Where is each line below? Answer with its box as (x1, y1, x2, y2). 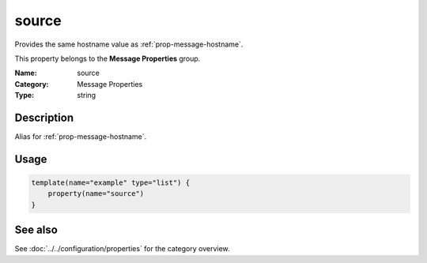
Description (14, 111, 74, 124)
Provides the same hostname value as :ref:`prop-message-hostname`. (14, 39, 244, 49)
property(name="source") (47, 190, 145, 198)
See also (14, 224, 59, 237)
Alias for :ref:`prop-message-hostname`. (14, 132, 146, 141)
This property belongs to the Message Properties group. (14, 54, 201, 63)
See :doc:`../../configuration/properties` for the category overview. (14, 244, 230, 254)
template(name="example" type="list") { (31, 178, 190, 187)
